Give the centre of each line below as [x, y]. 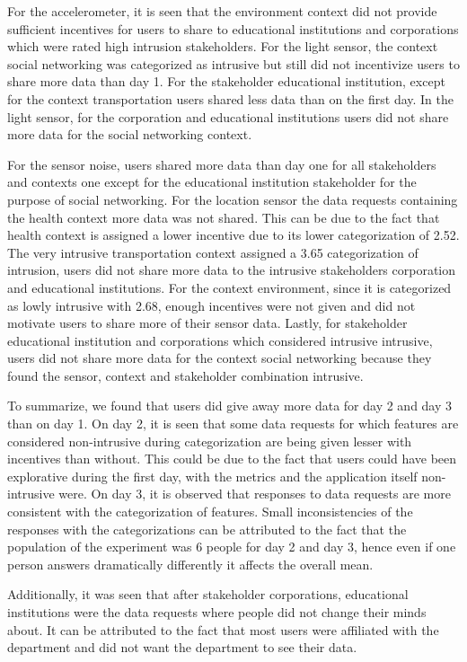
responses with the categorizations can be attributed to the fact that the [207, 529]
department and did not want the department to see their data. [182, 647]
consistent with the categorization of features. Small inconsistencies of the [210, 512]
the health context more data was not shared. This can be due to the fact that [224, 217]
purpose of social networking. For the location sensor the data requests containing [233, 199]
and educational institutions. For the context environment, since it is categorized [229, 287]
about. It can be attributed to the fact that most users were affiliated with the [223, 629]
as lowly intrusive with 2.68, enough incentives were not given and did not [211, 305]
